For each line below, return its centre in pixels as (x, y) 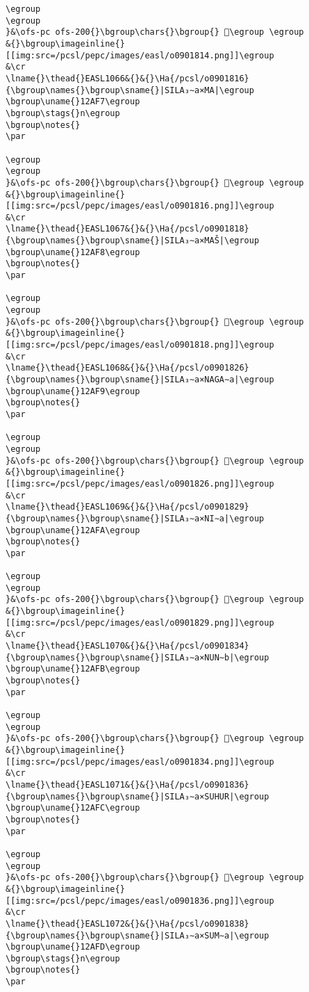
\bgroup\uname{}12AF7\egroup (73, 102)
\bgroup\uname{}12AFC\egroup (73, 808)
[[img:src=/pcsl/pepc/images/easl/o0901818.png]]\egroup (140, 345)
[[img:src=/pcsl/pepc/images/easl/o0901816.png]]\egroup (140, 206)
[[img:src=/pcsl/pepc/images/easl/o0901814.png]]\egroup (140, 55)
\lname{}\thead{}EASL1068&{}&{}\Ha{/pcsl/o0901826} (127, 368)
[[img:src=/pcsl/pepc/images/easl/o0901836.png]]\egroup (140, 901)
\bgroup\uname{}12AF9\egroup (73, 391)
